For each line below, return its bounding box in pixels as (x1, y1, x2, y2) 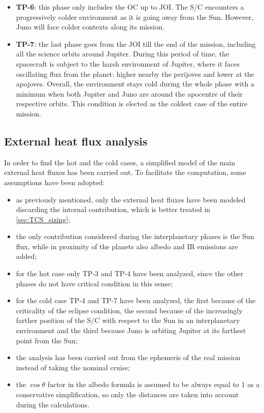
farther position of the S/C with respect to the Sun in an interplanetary (16, 315, 240, 326)
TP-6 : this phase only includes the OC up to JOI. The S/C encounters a (16, 2, 244, 12)
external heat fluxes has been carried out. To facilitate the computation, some (4, 167, 246, 178)
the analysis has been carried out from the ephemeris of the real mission (16, 352, 241, 363)
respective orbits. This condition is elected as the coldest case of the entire (16, 98, 247, 109)
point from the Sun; (16, 335, 78, 345)
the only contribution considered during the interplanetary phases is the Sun (16, 231, 254, 242)
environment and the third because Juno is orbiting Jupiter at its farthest (16, 325, 246, 336)
